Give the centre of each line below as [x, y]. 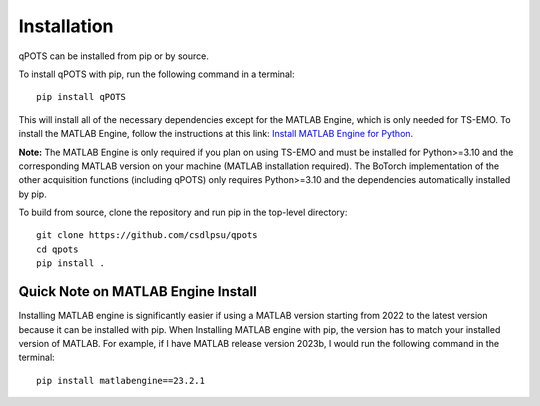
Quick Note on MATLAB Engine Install [137, 291]
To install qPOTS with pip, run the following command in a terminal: [156, 74]
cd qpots [57, 249]
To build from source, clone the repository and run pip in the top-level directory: [183, 212]
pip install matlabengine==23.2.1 [120, 380]
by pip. [32, 194]
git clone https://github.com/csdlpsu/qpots [147, 235]
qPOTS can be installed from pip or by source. [113, 56]
